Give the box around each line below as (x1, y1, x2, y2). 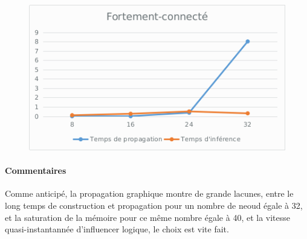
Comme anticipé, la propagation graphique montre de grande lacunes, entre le (5, 187, 294, 200)
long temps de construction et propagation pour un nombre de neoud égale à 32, (5, 199, 303, 211)
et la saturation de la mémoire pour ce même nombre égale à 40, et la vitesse (5, 211, 291, 223)
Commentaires (5, 164, 66, 177)
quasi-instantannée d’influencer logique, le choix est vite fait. (5, 223, 229, 235)
